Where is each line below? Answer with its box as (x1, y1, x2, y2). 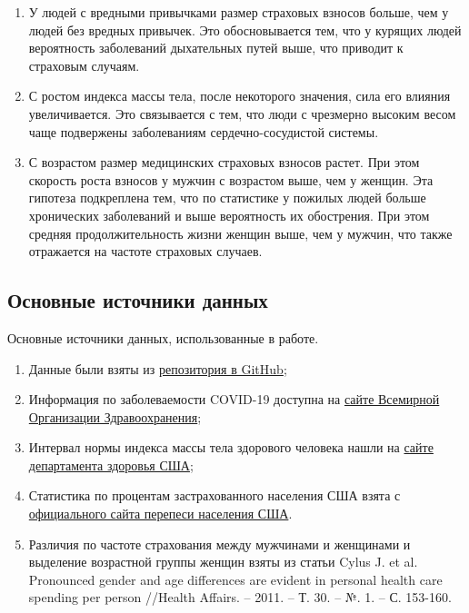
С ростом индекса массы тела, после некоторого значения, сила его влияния (28, 86, 451, 105)
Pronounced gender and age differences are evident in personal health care (28, 569, 443, 588)
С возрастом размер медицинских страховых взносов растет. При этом (28, 153, 420, 172)
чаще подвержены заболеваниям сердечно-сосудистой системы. (28, 122, 379, 141)
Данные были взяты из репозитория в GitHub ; (28, 359, 287, 378)
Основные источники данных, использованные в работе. (7, 328, 319, 347)
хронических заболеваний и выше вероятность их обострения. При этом (28, 205, 430, 224)
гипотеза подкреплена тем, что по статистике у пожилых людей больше (28, 188, 426, 207)
